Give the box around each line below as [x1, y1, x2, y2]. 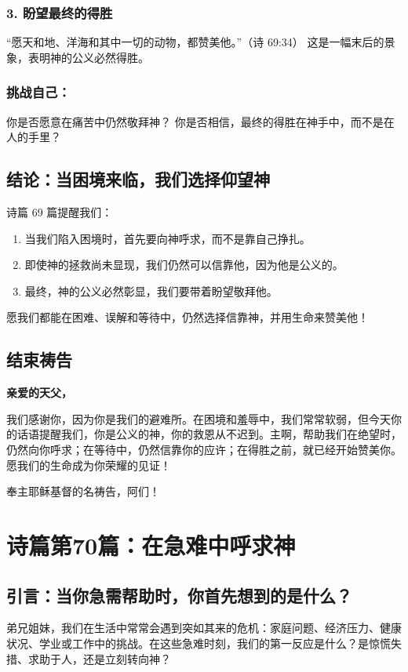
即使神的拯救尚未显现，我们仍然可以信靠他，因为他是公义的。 [24, 256, 344, 273]
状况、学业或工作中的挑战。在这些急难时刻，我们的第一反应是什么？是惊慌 [6, 634, 391, 651]
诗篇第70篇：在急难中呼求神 [6, 529, 296, 561]
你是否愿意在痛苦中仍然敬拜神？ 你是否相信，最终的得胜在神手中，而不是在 [6, 113, 395, 129]
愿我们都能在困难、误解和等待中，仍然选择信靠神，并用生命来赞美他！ [6, 309, 369, 325]
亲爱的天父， [6, 384, 72, 401]
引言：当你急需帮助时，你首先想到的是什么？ [6, 583, 352, 607]
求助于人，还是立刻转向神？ [27, 650, 171, 667]
